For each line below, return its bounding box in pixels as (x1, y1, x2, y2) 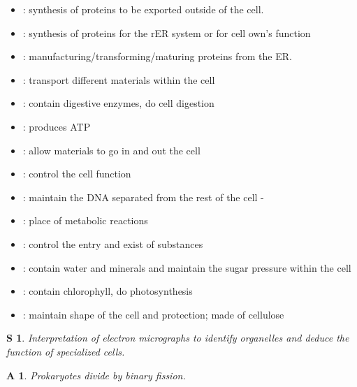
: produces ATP (22, 119, 91, 133)
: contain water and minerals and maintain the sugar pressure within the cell (22, 260, 351, 275)
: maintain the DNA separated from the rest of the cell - (22, 189, 264, 204)
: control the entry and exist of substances (22, 236, 203, 251)
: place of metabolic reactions (22, 213, 148, 228)
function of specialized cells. (6, 344, 125, 358)
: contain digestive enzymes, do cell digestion (22, 96, 214, 110)
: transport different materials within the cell (22, 72, 215, 87)
